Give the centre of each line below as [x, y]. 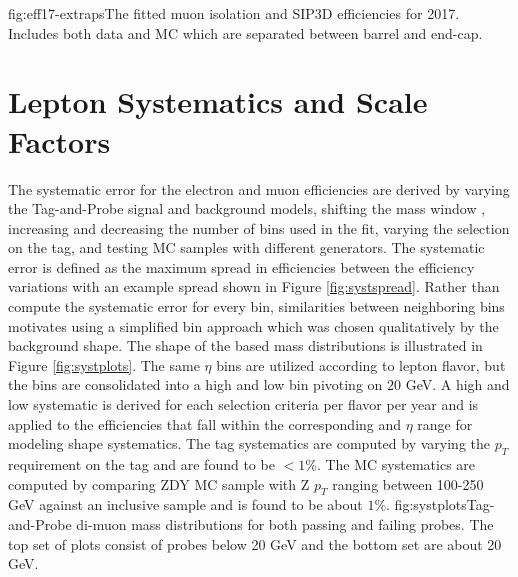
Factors [59, 140]
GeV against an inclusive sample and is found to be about [185, 504]
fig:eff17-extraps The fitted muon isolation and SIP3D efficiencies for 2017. [234, 13]
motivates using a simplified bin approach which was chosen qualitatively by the [253, 325]
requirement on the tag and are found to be [141, 464]
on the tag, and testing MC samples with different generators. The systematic [246, 247]
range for [445, 423]
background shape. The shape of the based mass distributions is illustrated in [245, 345]
